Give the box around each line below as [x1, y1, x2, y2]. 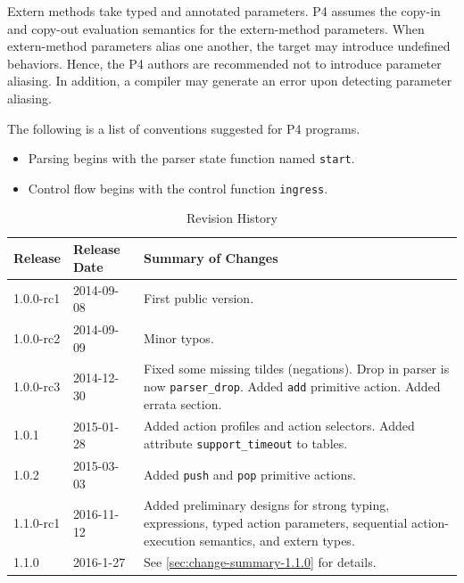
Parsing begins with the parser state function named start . [28, 149, 355, 168]
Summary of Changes [144, 248, 278, 267]
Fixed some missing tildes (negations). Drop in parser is [144, 359, 450, 378]
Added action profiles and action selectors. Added [144, 416, 415, 435]
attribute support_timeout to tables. [144, 434, 348, 453]
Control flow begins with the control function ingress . [28, 178, 328, 197]
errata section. [144, 394, 222, 413]
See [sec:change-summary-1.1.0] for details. [144, 553, 377, 571]
